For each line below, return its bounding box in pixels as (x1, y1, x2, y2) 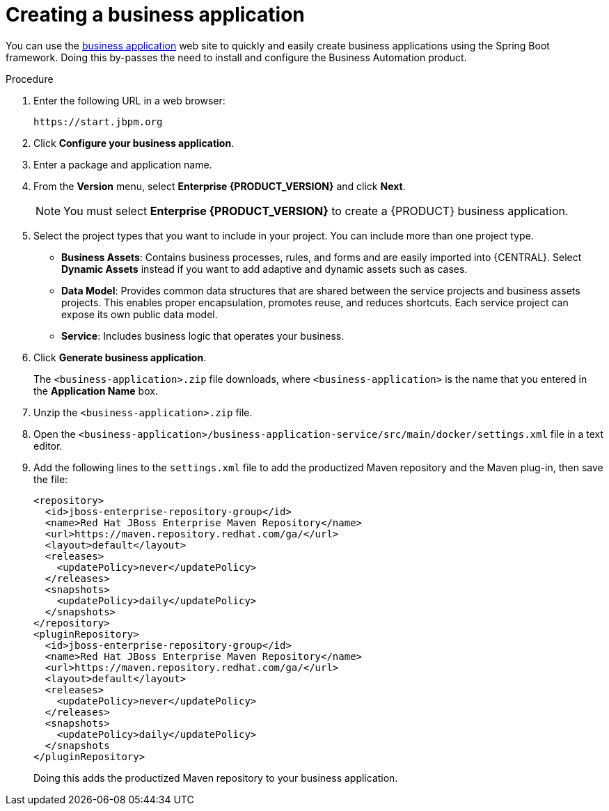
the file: (33, 473, 68, 485)
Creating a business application (6, 3, 305, 26)
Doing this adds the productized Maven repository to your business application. (33, 771, 398, 784)
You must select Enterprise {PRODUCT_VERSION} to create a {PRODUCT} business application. (63, 203, 569, 218)
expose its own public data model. (61, 308, 218, 320)
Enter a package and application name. (33, 158, 212, 171)
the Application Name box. (33, 384, 158, 397)
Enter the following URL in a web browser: (33, 94, 226, 107)
